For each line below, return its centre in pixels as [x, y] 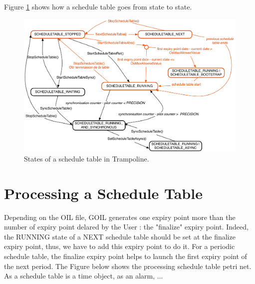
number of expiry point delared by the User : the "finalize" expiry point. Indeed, [126, 227]
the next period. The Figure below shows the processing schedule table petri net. [128, 266]
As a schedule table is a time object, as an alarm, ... [84, 276]
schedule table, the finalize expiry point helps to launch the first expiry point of [126, 256]
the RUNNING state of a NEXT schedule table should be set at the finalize [120, 236]
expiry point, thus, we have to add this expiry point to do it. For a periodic [120, 246]
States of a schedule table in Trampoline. [87, 158]
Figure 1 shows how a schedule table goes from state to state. [98, 6]
